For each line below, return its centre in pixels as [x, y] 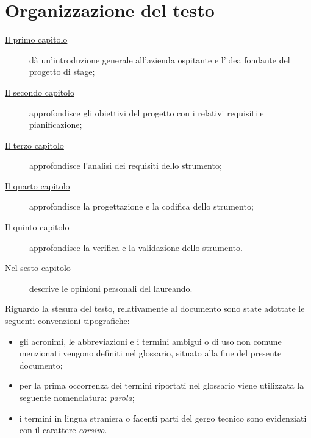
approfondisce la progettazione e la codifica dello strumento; [141, 206]
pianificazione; [56, 125]
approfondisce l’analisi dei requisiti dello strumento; [126, 165]
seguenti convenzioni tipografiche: [67, 321]
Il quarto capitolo [38, 185]
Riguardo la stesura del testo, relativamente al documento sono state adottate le [155, 309]
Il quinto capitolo [37, 227]
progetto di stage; [62, 72]
